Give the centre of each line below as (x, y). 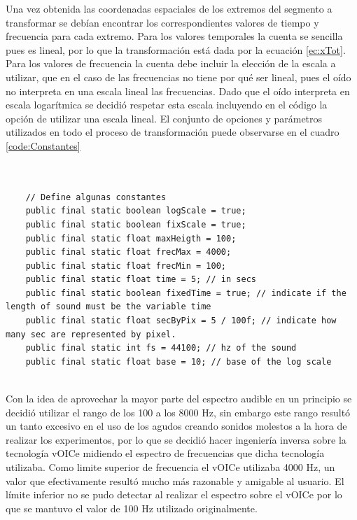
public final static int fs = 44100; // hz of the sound (161, 348)
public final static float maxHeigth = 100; (131, 238)
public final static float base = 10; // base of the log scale (178, 361)
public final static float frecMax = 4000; (128, 252)
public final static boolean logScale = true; (136, 211)
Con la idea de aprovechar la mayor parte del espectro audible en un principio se (179, 399)
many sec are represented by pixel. (91, 334)
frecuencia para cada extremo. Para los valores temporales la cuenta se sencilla (174, 36)
